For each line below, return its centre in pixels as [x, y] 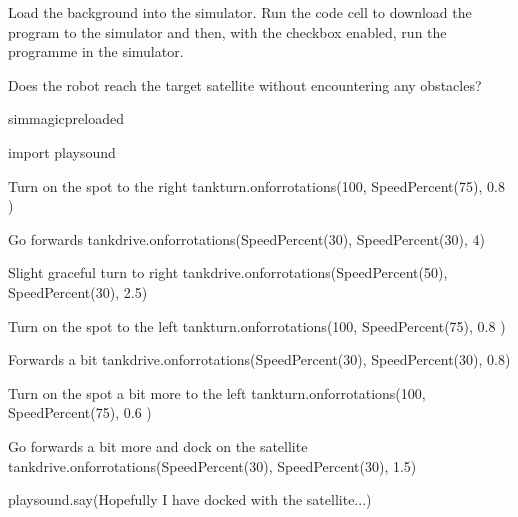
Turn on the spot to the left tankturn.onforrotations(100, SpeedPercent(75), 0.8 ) [257, 325]
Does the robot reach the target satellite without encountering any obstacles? [245, 84]
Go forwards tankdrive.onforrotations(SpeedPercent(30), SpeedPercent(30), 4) [246, 238]
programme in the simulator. [96, 51]
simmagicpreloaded [66, 118]
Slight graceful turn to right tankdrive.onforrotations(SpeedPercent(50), [228, 272]
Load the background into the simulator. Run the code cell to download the [240, 12]
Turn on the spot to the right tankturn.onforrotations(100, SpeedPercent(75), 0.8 [256, 185]
